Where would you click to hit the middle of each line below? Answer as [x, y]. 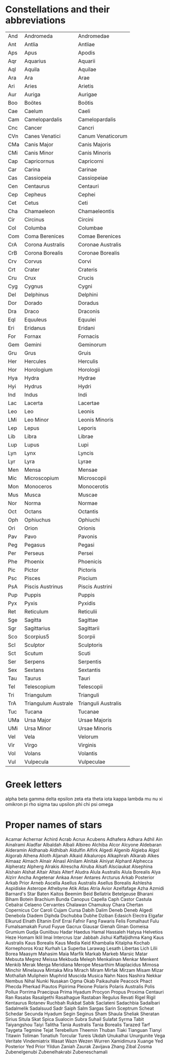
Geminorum [92, 344]
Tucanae [88, 711]
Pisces [32, 578]
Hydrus [33, 386]
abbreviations [35, 20]
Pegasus [35, 545]
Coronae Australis [100, 244]
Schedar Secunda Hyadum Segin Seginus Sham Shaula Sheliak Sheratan [82, 1014]
